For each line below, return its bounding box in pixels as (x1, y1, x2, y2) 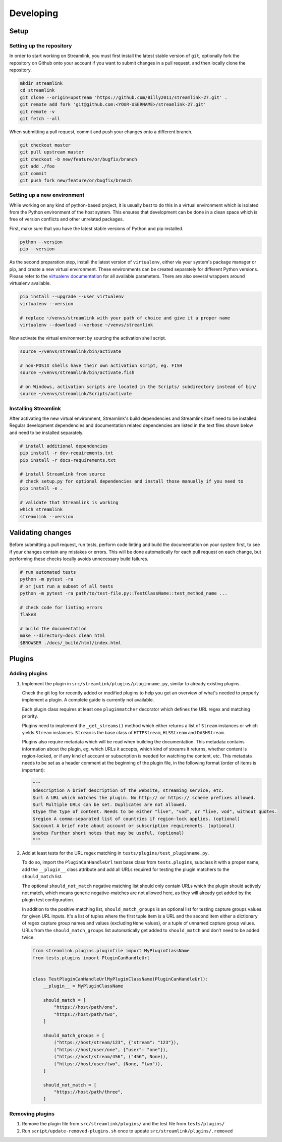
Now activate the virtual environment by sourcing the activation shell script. (9, 335, 166, 341)
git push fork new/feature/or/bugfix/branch (20, 177, 132, 183)
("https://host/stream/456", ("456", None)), (53, 1054, 168, 1060)
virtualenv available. (9, 280, 51, 286)
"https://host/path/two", (53, 1011, 118, 1017)
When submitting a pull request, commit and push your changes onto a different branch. (9, 129, 193, 135)
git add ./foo (20, 164, 55, 169)
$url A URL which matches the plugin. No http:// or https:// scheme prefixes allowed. (32, 795, 256, 800)
